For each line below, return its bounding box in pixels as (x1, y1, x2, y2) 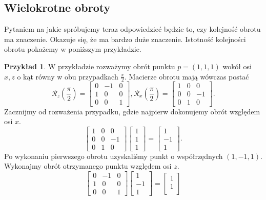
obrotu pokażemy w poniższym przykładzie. (4, 44, 141, 54)
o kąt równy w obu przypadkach (17, 71, 118, 82)
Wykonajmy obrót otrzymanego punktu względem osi (4, 161, 172, 171)
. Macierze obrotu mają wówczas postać (124, 71, 249, 82)
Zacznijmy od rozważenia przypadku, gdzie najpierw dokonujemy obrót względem (4, 106, 260, 116)
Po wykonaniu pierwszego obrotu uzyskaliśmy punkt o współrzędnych (4, 150, 223, 161)
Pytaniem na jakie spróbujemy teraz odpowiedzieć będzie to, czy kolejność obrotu (4, 24, 261, 34)
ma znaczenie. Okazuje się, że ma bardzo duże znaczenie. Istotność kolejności (4, 33, 246, 44)
